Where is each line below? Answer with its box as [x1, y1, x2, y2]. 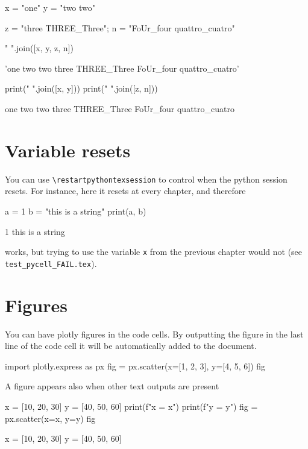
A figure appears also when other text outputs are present [5, 380, 219, 392]
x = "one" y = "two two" [5, 1, 96, 13]
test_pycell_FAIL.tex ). [5, 257, 97, 269]
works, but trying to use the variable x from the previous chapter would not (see [5, 245, 303, 258]
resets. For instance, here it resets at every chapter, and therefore [5, 184, 246, 197]
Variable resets [5, 137, 131, 162]
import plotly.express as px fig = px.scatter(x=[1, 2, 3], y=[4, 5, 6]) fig [5, 359, 266, 372]
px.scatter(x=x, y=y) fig [5, 412, 96, 424]
